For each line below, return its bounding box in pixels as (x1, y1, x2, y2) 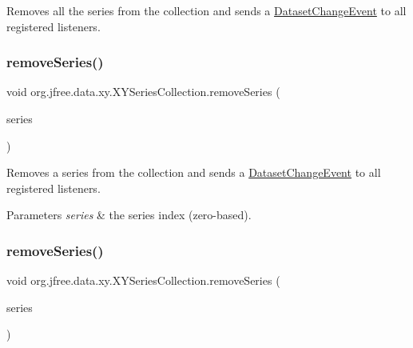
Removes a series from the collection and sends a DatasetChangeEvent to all (6, 164, 381, 181)
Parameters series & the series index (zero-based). (6, 206, 252, 223)
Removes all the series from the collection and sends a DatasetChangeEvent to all (6, 2, 407, 18)
